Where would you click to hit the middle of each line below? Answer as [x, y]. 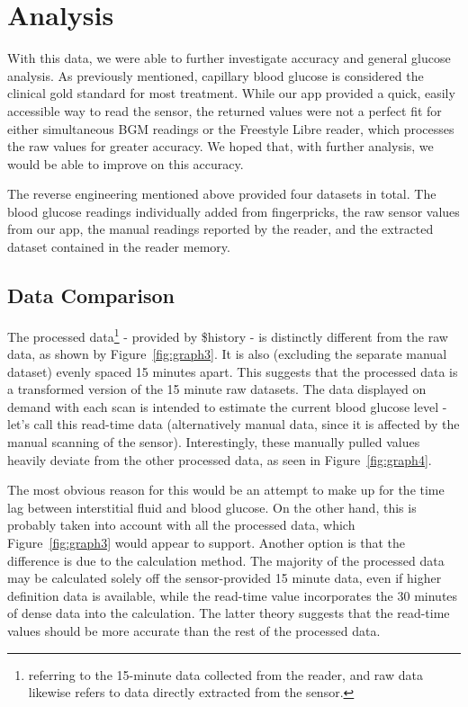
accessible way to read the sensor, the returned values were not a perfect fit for [225, 110]
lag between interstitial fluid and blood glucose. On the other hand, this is [212, 507]
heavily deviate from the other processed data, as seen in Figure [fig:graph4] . [220, 459]
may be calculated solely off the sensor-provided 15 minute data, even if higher [225, 578]
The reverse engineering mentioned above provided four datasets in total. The [222, 194]
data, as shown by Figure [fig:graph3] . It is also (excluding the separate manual [227, 354]
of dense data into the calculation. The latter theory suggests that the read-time [229, 613]
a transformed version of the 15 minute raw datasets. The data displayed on [217, 389]
